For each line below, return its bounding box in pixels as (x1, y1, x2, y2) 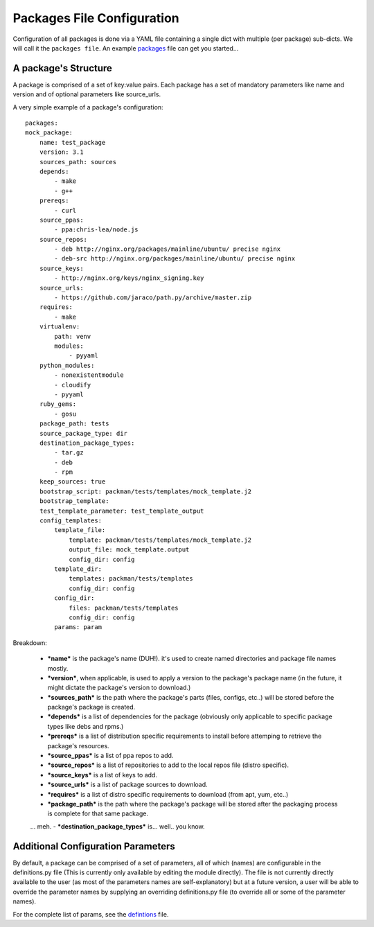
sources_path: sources (39, 158, 117, 166)
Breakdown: (12, 638, 48, 647)
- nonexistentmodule (54, 371, 124, 379)
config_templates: (39, 517, 103, 524)
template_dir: (54, 565, 103, 573)
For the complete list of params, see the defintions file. (12, 910, 169, 918)
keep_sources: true (39, 478, 106, 486)
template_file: (54, 527, 106, 534)
